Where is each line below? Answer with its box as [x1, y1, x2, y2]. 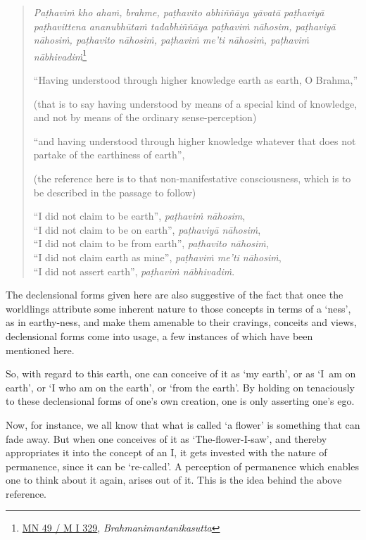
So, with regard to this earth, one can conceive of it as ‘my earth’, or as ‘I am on [6, 366, 356, 381]
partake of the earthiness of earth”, [33, 147, 185, 162]
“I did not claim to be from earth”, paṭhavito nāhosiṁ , [33, 236, 269, 251]
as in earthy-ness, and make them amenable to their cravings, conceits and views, [6, 315, 357, 329]
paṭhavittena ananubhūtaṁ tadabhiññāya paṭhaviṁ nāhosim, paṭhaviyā [33, 18, 336, 33]
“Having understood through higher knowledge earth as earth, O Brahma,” [33, 73, 358, 87]
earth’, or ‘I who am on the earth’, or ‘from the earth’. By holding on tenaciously [6, 379, 355, 394]
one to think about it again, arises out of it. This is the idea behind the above [6, 472, 342, 487]
